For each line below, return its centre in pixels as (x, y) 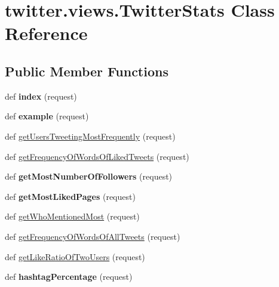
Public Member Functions (87, 71)
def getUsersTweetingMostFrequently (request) (90, 136)
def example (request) (47, 116)
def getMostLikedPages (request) (70, 196)
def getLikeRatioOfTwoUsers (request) (75, 256)
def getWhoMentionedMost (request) (72, 216)
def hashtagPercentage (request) (69, 277)
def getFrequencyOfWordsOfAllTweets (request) (93, 236)
